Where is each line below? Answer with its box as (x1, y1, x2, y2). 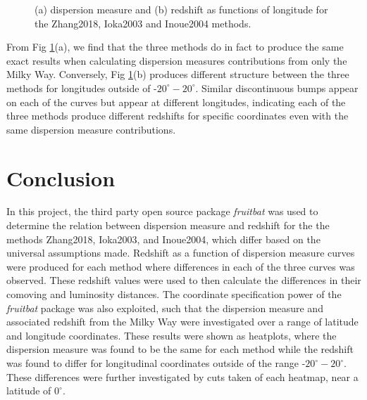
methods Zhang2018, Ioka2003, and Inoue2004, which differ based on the (6, 231, 321, 246)
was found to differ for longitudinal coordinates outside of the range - (6, 356, 306, 370)
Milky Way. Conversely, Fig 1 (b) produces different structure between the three (6, 67, 349, 82)
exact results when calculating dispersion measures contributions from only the (6, 53, 347, 67)
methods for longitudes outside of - (6, 80, 157, 95)
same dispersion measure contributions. (6, 122, 176, 136)
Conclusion (6, 163, 116, 192)
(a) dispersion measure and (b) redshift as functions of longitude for (35, 2, 328, 16)
